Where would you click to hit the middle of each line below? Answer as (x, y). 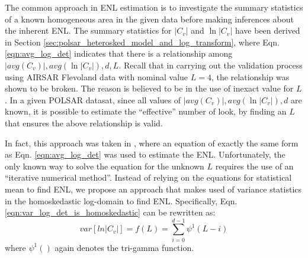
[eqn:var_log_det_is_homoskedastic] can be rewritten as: (110, 212)
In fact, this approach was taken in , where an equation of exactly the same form (152, 143)
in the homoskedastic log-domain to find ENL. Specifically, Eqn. (121, 200)
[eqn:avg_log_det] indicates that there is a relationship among (119, 53)
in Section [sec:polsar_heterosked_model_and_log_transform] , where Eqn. (142, 42)
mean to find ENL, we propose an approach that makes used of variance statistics (153, 189)
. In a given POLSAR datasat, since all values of (93, 99)
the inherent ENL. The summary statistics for (88, 30)
